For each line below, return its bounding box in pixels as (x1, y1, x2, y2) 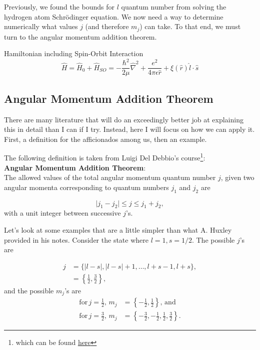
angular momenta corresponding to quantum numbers (4, 182, 169, 192)
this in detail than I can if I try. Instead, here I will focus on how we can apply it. (4, 124, 255, 134)
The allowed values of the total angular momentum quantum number (4, 172, 216, 183)
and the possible (4, 285, 54, 295)
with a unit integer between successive (4, 208, 121, 218)
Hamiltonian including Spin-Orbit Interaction (4, 48, 143, 59)
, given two (220, 172, 254, 183)
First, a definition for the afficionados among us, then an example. (4, 133, 207, 144)
